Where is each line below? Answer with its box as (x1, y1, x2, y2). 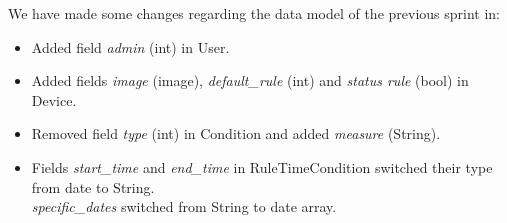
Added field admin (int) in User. (31, 36, 230, 57)
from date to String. (31, 176, 155, 197)
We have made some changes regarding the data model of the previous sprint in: (8, 3, 500, 23)
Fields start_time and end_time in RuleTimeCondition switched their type (31, 156, 493, 177)
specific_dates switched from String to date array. (31, 196, 337, 217)
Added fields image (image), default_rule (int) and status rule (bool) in (31, 70, 469, 91)
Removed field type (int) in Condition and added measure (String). (31, 123, 441, 144)
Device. (31, 89, 77, 110)
